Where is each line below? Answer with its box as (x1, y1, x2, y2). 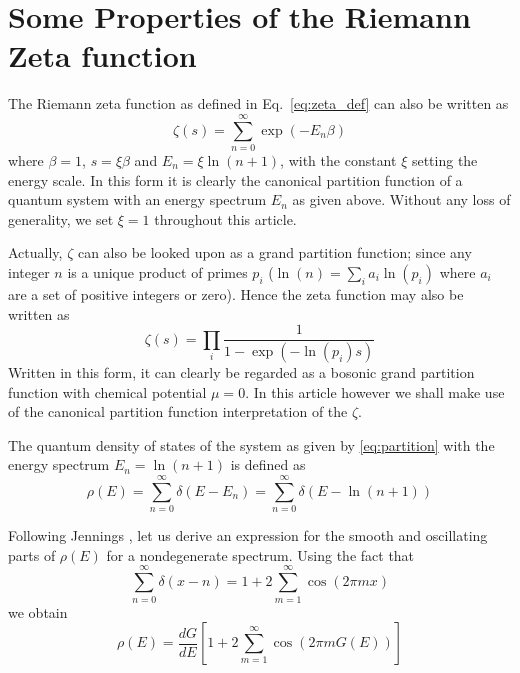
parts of (8, 544, 56, 565)
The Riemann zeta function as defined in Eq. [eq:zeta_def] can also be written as (8, 93, 509, 114)
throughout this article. (154, 208, 297, 229)
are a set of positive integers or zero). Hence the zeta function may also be (8, 284, 464, 304)
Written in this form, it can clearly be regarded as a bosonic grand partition (8, 362, 475, 383)
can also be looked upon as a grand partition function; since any (77, 242, 472, 263)
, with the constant (280, 150, 397, 171)
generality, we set (8, 208, 114, 229)
